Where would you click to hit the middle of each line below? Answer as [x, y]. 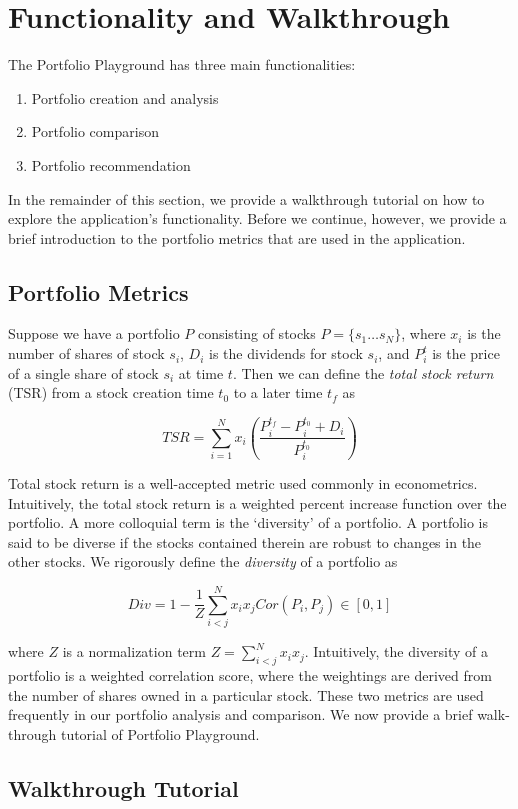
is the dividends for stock [286, 353]
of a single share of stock [83, 372]
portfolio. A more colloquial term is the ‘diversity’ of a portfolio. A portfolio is [248, 522]
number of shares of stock [86, 353]
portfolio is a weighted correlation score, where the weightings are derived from [250, 674]
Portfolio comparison [95, 131]
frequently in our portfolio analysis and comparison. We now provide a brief [240, 714]
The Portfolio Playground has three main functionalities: [182, 64]
